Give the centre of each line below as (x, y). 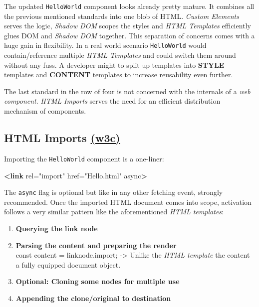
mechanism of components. (45, 111)
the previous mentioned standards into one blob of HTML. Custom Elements (122, 16)
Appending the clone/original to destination (93, 298)
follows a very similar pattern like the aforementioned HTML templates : (114, 212)
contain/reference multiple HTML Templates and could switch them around (120, 55)
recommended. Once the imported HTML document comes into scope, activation (128, 202)
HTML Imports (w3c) (62, 138)
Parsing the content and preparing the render (96, 245)
